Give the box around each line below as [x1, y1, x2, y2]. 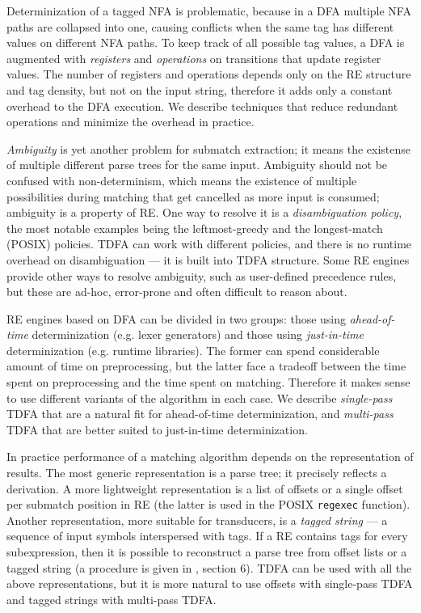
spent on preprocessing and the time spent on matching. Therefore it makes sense [6, 374, 410, 391]
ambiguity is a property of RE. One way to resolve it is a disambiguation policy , [6, 204, 402, 221]
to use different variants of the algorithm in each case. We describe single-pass [6, 389, 393, 406]
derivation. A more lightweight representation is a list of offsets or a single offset [6, 480, 403, 497]
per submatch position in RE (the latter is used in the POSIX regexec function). [6, 496, 410, 513]
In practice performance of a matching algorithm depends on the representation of [6, 448, 414, 465]
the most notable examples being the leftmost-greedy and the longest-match [6, 219, 383, 236]
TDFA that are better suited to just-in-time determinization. [6, 421, 308, 438]
